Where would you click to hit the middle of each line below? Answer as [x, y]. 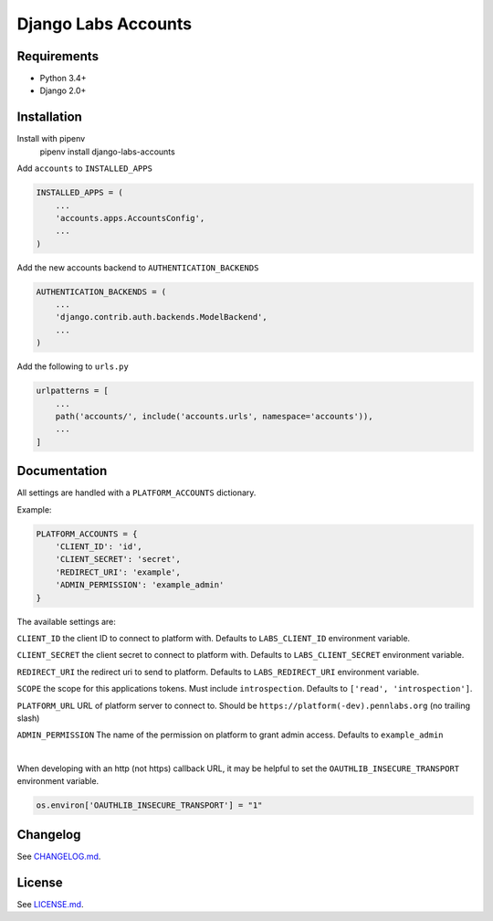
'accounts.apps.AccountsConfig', [130, 218]
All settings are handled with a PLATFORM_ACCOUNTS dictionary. [136, 492]
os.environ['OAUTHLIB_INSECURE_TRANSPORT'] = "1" [149, 805]
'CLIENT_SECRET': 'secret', [118, 559]
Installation [49, 117]
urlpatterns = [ [73, 391]
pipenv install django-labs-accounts [107, 152]
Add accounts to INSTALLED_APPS [84, 168]
